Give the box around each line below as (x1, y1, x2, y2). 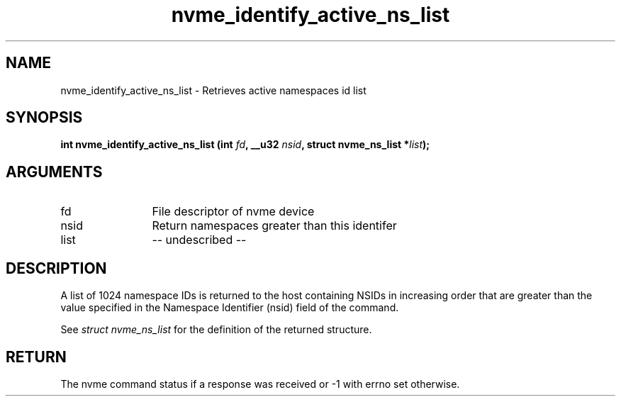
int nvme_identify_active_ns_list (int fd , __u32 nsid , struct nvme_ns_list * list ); (60, 138, 430, 151)
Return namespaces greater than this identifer (152, 218, 397, 233)
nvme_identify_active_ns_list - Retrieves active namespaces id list (60, 84, 367, 96)
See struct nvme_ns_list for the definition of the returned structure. (60, 323, 372, 336)
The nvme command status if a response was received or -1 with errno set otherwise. (60, 377, 460, 390)
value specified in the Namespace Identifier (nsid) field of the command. (60, 301, 399, 314)
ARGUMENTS (6, 162, 103, 181)
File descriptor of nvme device (152, 204, 315, 219)
